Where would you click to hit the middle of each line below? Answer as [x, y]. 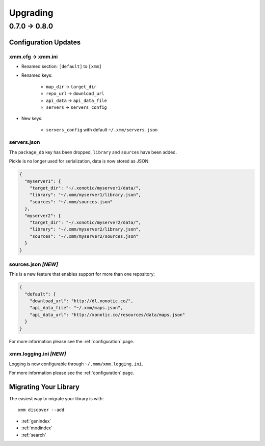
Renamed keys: [37, 75]
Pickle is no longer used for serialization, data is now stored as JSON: [79, 161]
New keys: [32, 119]
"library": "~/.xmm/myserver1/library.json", [85, 195]
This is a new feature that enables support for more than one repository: [82, 274]
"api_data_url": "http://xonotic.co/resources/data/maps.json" [107, 315]
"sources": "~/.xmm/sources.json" [71, 202]
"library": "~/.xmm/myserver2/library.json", [85, 229]
